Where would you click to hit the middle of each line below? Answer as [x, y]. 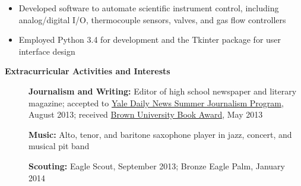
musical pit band [59, 146]
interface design [47, 51]
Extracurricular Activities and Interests [88, 71]
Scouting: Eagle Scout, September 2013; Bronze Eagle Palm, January [157, 165]
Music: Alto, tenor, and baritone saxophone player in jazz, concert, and [160, 134]
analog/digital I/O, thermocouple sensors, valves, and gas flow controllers [152, 19]
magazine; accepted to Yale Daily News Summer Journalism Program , [156, 103]
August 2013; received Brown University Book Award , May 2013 [146, 114]
